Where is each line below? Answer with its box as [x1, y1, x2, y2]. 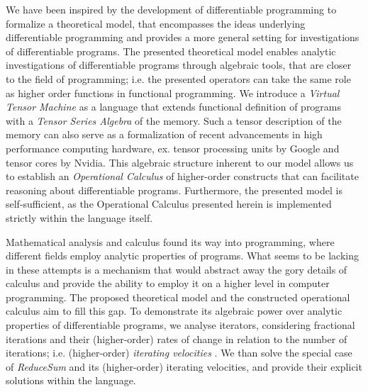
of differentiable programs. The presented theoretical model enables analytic [6, 43, 336, 58]
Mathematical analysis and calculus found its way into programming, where [6, 234, 335, 249]
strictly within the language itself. [6, 210, 153, 225]
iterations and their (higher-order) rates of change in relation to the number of [6, 331, 347, 346]
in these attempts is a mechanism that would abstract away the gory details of [6, 262, 347, 276]
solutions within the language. [6, 373, 136, 388]
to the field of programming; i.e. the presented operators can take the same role [6, 71, 351, 86]
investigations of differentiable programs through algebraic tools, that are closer [6, 57, 352, 72]
